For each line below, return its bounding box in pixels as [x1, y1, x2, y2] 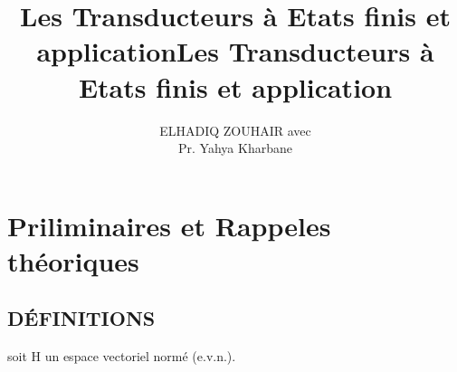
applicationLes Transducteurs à [36, 33, 434, 70]
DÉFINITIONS [7, 304, 156, 332]
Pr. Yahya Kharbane [178, 138, 292, 157]
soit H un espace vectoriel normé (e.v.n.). [7, 347, 236, 366]
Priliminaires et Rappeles [7, 206, 331, 243]
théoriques [7, 242, 139, 279]
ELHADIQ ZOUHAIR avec [159, 120, 311, 139]
